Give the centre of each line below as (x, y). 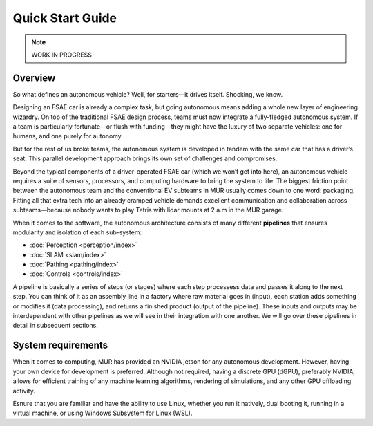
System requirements (60, 345)
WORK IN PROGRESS (62, 55)
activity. (24, 391)
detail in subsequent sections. (55, 326)
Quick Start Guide (65, 18)
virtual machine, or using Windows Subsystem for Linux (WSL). (103, 413)
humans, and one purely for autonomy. (68, 136)
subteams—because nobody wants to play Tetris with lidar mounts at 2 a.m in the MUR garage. (148, 210)
